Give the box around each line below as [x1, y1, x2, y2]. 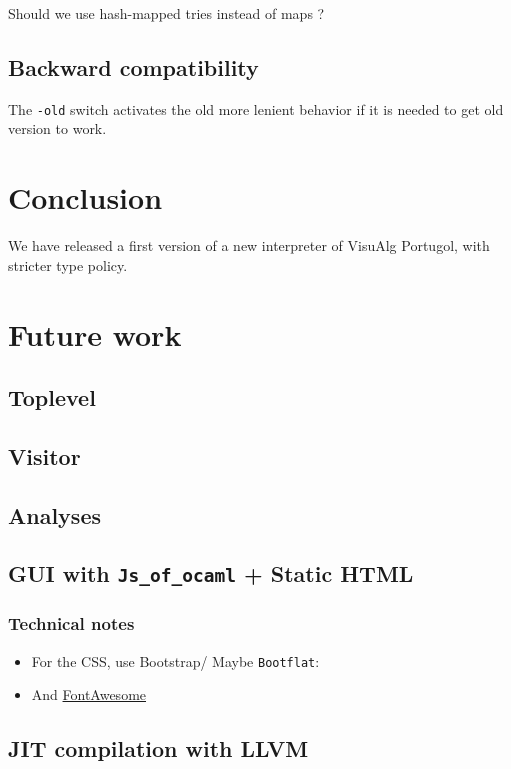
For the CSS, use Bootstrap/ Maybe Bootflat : [31, 650, 320, 671]
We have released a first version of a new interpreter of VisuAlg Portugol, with [8, 235, 490, 256]
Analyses [8, 499, 101, 530]
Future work [8, 313, 182, 354]
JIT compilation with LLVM [8, 733, 309, 764]
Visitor [8, 440, 81, 471]
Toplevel [8, 382, 96, 413]
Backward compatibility [8, 51, 259, 82]
